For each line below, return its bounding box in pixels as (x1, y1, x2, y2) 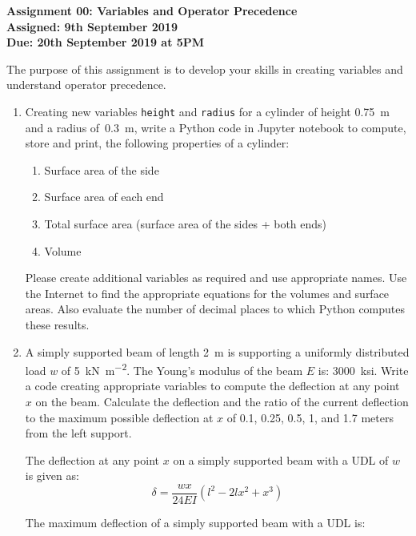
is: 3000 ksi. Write (318, 361, 409, 378)
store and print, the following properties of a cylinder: (25, 135, 290, 151)
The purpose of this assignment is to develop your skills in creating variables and (6, 60, 403, 77)
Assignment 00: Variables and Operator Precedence (6, 2, 298, 18)
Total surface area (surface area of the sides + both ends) (44, 216, 327, 232)
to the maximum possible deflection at (25, 409, 214, 425)
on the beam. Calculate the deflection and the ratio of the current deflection (35, 393, 409, 409)
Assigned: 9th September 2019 (6, 18, 178, 34)
